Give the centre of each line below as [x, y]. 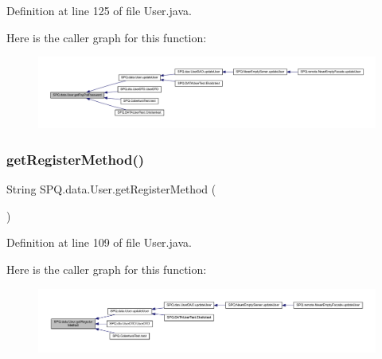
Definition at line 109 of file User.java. [99, 242]
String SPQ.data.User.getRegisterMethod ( [111, 189]
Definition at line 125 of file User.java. [99, 10]
